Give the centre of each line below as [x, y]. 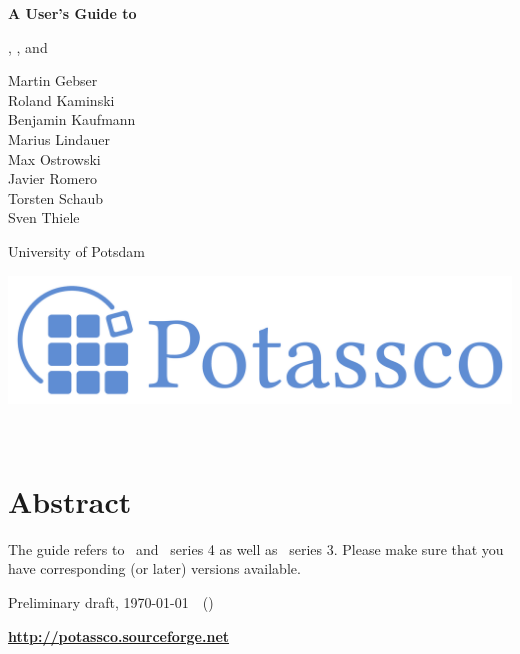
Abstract [70, 500]
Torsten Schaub [56, 197]
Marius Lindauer [59, 138]
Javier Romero [53, 178]
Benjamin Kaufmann [72, 119]
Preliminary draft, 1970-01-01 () [111, 601]
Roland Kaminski [61, 99]
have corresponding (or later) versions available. [154, 568]
